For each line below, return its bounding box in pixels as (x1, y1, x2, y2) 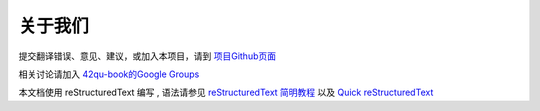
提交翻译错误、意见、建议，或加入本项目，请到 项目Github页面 (18, 50, 277, 62)
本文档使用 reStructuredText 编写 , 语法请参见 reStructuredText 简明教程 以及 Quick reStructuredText (18, 86, 434, 99)
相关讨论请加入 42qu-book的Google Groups (18, 68, 200, 80)
